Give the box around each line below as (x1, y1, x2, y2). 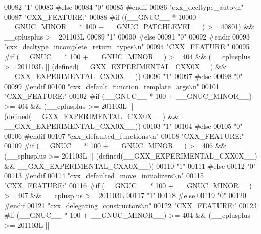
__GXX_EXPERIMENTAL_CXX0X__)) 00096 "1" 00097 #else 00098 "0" (4, 71, 243, 82)
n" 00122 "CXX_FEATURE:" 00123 (145, 200, 257, 210)
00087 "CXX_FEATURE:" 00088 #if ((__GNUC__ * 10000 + (4, 11, 204, 22)
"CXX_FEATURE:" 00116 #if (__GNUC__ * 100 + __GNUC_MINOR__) (4, 180, 252, 190)
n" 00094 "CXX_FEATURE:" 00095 (137, 41, 250, 52)
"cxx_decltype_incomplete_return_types (4, 41, 134, 52)
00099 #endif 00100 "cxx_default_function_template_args (4, 81, 189, 91)
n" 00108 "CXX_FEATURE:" (152, 130, 244, 141)
